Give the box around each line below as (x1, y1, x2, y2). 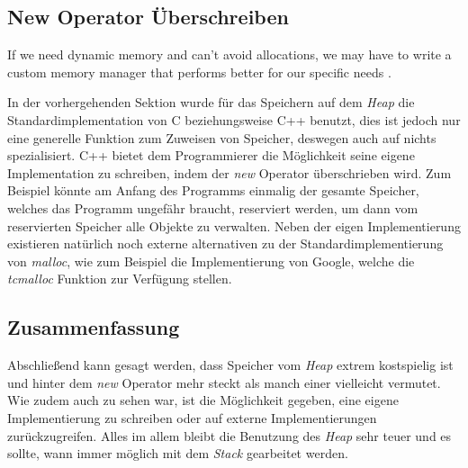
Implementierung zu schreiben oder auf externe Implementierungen (7, 408, 377, 427)
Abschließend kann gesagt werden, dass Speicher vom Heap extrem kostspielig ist (7, 355, 454, 374)
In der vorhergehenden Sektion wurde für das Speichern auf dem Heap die (7, 93, 415, 112)
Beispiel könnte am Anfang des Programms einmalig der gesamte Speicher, (7, 181, 419, 200)
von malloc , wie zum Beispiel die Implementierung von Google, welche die (7, 251, 415, 270)
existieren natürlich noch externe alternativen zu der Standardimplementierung (7, 234, 444, 253)
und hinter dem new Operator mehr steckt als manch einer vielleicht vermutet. (7, 373, 441, 391)
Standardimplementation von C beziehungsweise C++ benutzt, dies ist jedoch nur (7, 110, 461, 129)
